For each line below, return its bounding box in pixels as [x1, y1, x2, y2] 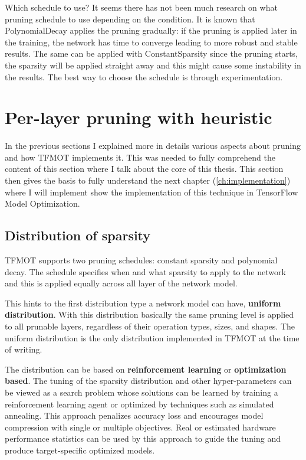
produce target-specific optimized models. [5, 443, 155, 456]
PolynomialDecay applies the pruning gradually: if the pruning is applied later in [5, 24, 297, 37]
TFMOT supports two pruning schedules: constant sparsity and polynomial [5, 254, 278, 266]
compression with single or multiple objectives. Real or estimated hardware [5, 420, 276, 433]
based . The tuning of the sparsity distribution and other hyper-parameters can [5, 374, 292, 387]
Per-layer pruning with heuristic [5, 105, 272, 129]
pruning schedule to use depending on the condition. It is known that [5, 12, 255, 25]
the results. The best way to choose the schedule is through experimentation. [5, 70, 283, 83]
